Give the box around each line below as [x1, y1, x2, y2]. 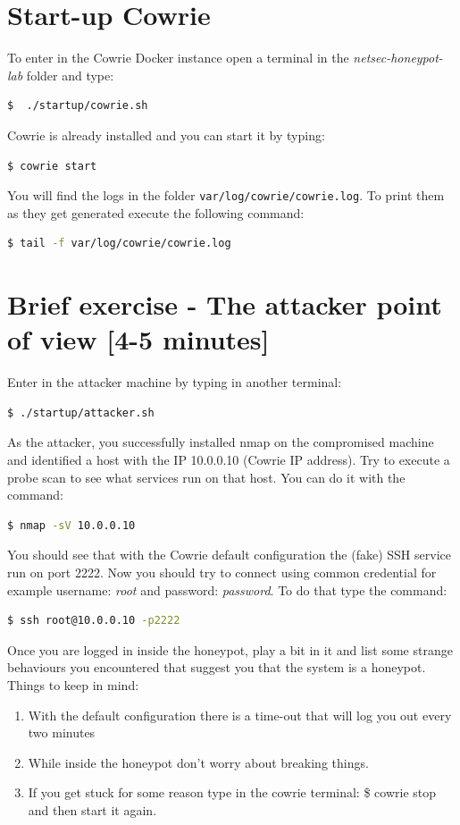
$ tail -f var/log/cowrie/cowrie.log [7, 237, 231, 250]
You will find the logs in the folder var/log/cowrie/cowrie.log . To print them [7, 186, 445, 205]
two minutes [28, 723, 96, 742]
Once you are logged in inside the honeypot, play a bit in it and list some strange [7, 640, 453, 659]
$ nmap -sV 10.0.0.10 [7, 518, 136, 532]
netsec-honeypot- [353, 48, 443, 67]
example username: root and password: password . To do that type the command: [7, 580, 447, 599]
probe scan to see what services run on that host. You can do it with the [7, 467, 406, 486]
